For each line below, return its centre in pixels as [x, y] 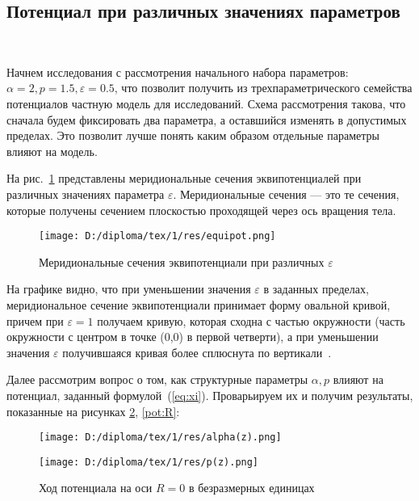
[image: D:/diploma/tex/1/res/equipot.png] [157, 236]
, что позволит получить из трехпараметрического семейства [263, 88]
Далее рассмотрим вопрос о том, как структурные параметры [157, 379]
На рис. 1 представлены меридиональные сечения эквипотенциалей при [184, 178]
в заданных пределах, [316, 289]
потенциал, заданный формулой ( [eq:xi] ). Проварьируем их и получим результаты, [210, 395]
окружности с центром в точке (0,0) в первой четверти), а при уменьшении [193, 337]
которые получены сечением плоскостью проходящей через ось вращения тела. [201, 210]
